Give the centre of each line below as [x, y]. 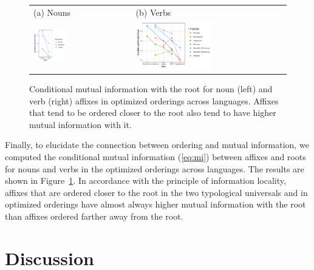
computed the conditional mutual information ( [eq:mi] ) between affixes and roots [155, 156]
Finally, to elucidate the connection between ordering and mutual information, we [157, 145]
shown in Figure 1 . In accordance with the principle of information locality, [145, 181]
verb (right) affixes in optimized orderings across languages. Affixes [154, 100]
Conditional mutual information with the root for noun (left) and [151, 88]
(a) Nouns [52, 12]
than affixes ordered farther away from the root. [94, 216]
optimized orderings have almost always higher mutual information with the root [155, 204]
